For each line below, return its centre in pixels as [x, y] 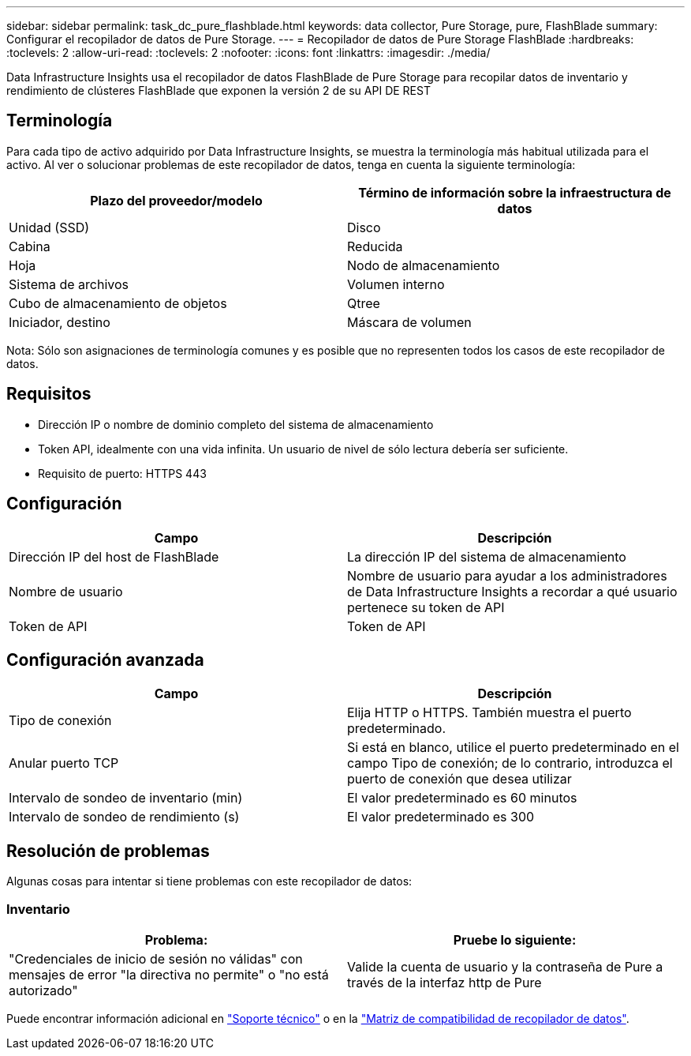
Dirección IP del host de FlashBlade [114, 556]
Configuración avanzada [105, 660]
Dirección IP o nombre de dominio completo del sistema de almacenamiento [236, 424]
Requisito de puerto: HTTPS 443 [122, 473]
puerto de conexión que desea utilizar [459, 779]
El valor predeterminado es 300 [441, 817]
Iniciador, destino [60, 322]
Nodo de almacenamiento [424, 265]
